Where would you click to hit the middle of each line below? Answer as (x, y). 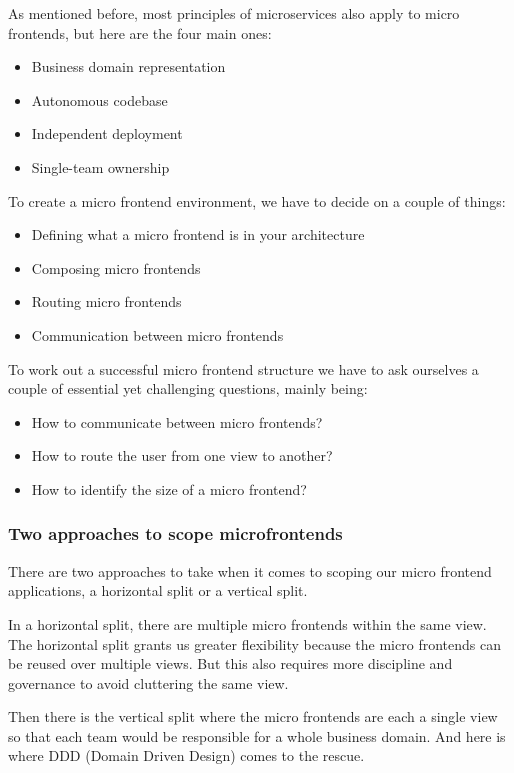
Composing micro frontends (116, 267)
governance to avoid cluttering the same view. (148, 682)
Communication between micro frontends (157, 334)
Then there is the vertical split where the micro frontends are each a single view (253, 716)
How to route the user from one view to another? (182, 455)
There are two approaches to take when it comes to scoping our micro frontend (250, 570)
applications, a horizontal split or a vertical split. (158, 590)
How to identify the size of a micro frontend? (169, 488)
